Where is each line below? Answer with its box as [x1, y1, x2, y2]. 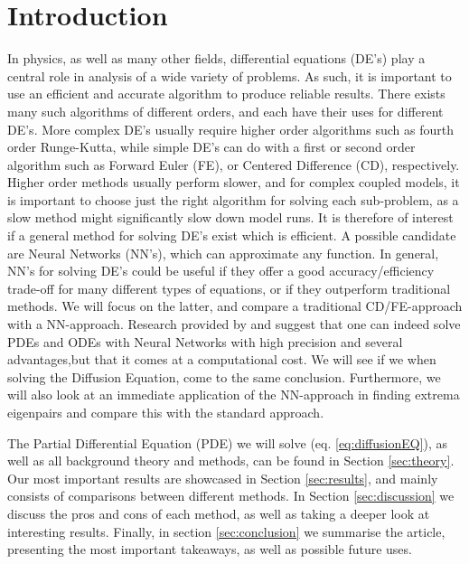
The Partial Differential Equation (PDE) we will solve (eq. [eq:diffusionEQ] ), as [7, 433, 448, 452]
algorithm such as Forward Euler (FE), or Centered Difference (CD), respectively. [7, 155, 460, 174]
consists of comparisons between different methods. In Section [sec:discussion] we [7, 486, 455, 505]
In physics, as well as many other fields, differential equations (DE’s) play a [7, 49, 426, 68]
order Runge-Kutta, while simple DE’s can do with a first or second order [7, 137, 416, 156]
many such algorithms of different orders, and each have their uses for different [7, 101, 444, 120]
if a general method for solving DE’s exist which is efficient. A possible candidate [7, 226, 456, 245]
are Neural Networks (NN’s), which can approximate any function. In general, [7, 243, 439, 262]
